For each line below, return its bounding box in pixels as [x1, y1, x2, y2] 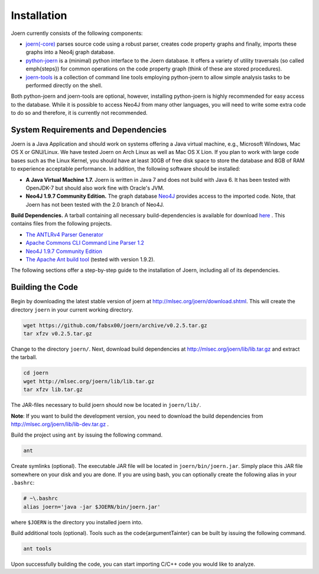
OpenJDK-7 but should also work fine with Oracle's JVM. [25, 184, 165, 191]
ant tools [23, 545, 52, 552]
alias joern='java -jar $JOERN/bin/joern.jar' [23, 504, 161, 510]
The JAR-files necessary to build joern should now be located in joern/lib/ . [11, 402, 201, 409]
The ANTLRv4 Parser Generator [25, 231, 103, 238]
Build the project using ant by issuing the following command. [11, 431, 162, 438]
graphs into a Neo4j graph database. [25, 49, 115, 56]
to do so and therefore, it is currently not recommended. [11, 110, 148, 117]
